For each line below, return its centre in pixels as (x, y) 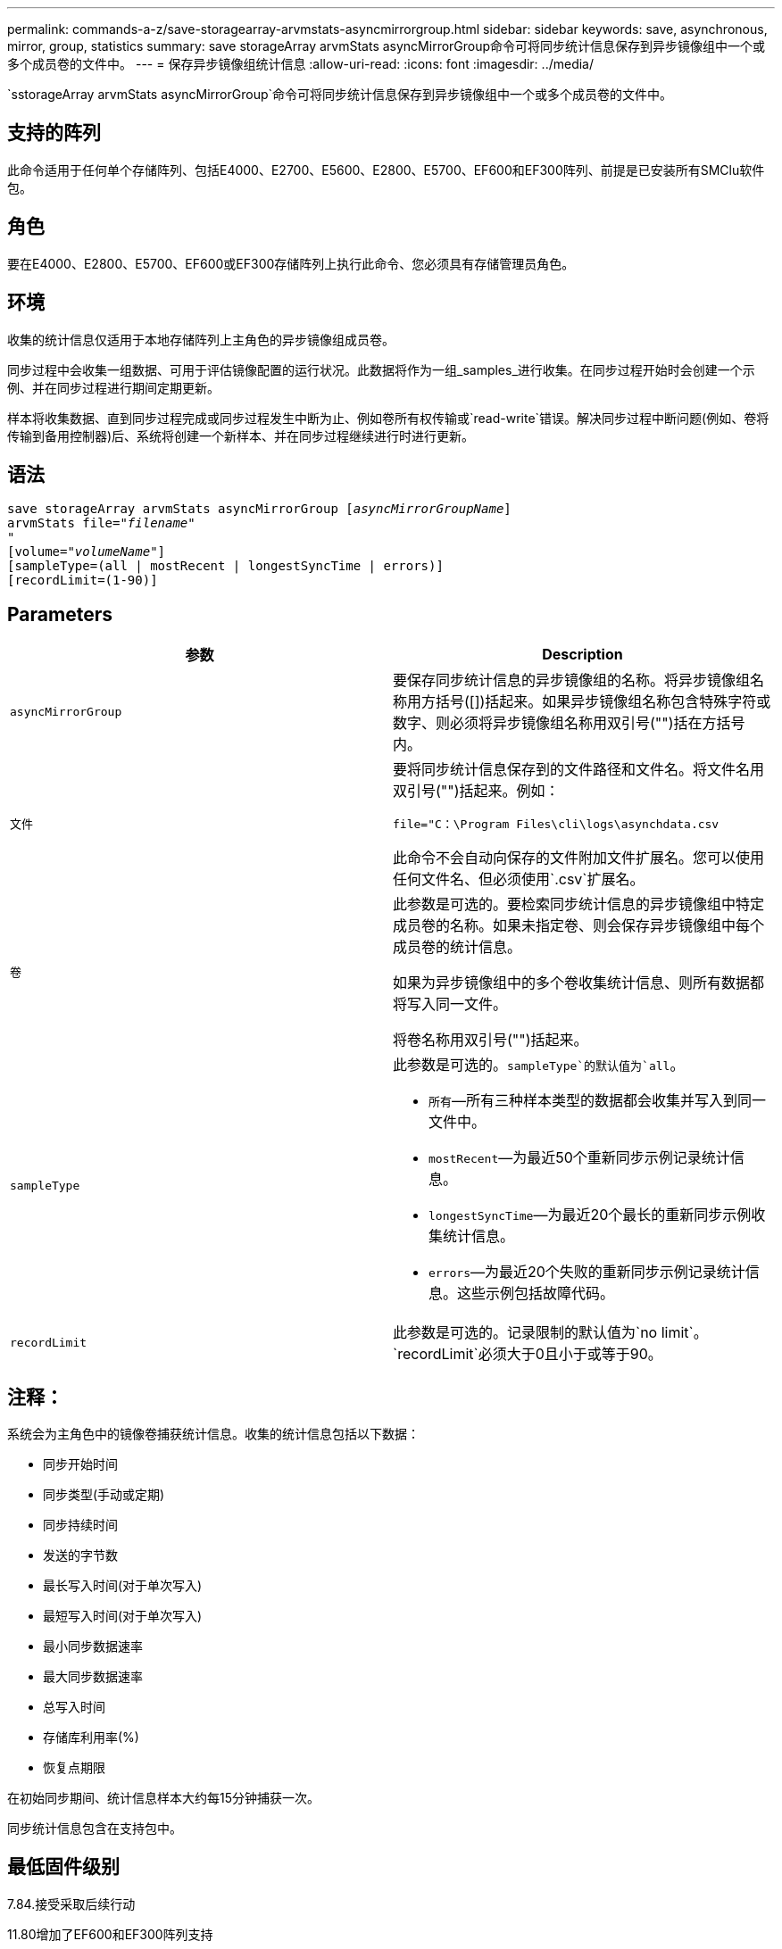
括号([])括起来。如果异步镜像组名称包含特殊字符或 (603, 702)
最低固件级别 (63, 1867)
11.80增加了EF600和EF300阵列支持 (110, 1934)
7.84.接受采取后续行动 (71, 1903)
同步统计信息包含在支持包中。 (95, 1829)
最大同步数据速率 (93, 1677)
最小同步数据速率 (93, 1646)
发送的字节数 (80, 1555)
